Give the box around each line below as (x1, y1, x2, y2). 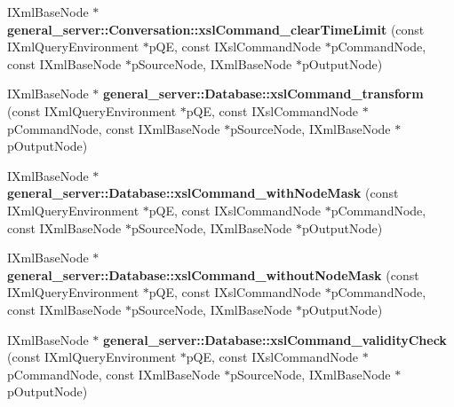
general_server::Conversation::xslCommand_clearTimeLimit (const (7, 20, 425, 38)
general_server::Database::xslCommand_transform (102, 84, 424, 103)
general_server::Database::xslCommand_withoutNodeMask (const (7, 265, 419, 284)
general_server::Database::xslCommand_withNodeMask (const (7, 184, 399, 202)
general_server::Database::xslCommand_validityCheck (102, 330, 447, 348)
